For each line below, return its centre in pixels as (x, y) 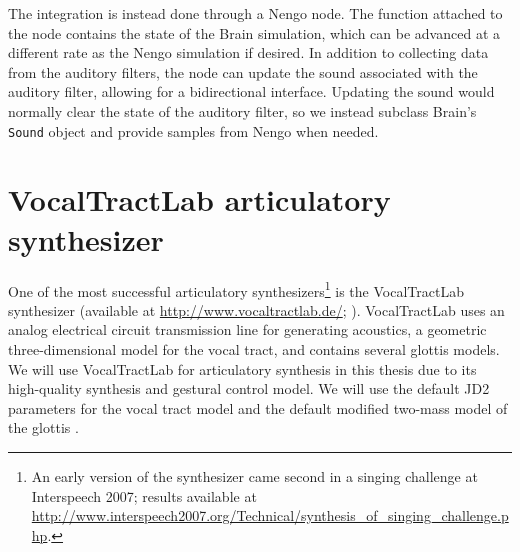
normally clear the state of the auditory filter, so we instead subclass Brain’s (242, 110)
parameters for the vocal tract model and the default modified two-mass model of (258, 407)
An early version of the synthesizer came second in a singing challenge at (254, 475)
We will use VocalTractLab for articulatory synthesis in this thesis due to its (242, 368)
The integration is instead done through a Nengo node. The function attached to (255, 13)
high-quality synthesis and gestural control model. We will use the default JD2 (249, 388)
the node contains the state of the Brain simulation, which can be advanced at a (254, 32)
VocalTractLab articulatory (199, 199)
